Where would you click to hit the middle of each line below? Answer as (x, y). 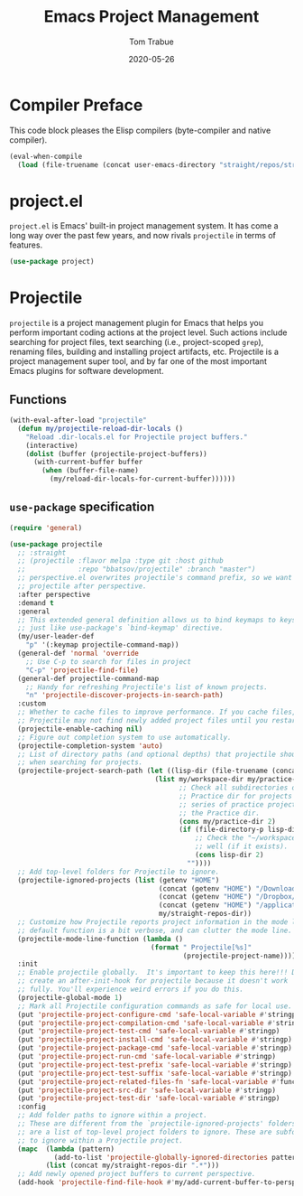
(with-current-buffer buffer (88, 463)
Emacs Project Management (151, 17)
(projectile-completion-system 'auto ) (91, 746)
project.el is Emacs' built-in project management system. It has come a (144, 226)
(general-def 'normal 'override (78, 654)
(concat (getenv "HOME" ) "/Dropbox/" (229, 897)
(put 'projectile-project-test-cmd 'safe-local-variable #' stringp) (149, 1032)
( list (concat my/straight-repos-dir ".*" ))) (133, 1166)
